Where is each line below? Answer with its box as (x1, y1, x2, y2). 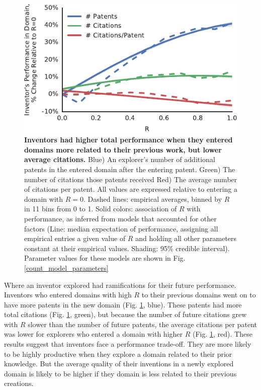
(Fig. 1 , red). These (193, 329, 252, 339)
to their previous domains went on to (141, 289, 256, 300)
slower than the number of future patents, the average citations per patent (28, 319, 257, 329)
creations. (4, 378, 34, 388)
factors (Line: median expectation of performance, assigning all (24, 223, 218, 233)
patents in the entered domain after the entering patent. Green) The (24, 164, 235, 174)
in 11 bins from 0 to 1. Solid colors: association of (24, 203, 177, 214)
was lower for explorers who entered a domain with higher (4, 329, 183, 339)
